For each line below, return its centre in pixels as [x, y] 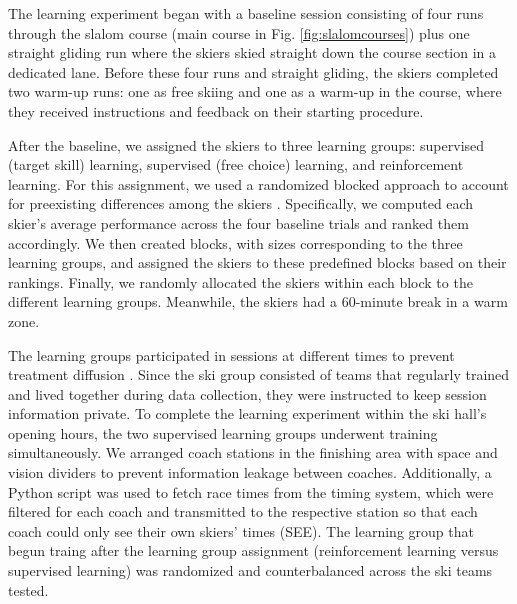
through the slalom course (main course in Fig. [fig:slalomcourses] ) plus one [239, 32]
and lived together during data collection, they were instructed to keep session [247, 393]
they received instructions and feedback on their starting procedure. [216, 110]
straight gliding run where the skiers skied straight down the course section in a [252, 52]
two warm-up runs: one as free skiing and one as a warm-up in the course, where [255, 91]
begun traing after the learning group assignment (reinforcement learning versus [253, 550]
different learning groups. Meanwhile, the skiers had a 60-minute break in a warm [258, 301]
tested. [28, 589]
